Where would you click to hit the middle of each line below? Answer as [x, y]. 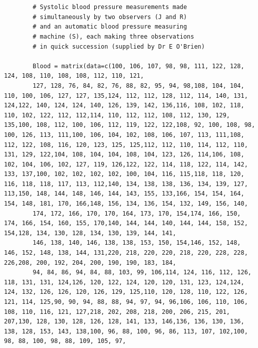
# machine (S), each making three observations [113, 36]
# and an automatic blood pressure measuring [110, 27]
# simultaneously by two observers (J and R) [110, 17]
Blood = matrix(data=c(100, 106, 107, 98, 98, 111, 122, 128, [139, 66]
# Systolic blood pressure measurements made [110, 7]
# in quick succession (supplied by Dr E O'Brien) [119, 46]
